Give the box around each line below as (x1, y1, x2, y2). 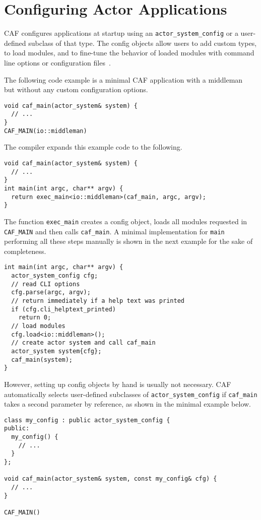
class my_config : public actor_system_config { (4, 416, 170, 424)
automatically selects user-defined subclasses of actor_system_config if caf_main (4, 388, 257, 399)
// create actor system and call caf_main (11, 339, 156, 347)
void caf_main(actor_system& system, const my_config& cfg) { (4, 475, 217, 483)
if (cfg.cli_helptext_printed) (11, 305, 116, 313)
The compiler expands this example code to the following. (4, 142, 182, 152)
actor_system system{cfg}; (11, 347, 102, 355)
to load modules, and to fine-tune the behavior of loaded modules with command (4, 47, 254, 58)
